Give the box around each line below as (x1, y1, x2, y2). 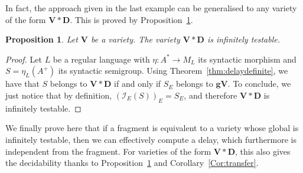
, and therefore (184, 89, 237, 101)
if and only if (114, 77, 161, 90)
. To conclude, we (227, 77, 291, 90)
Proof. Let (5, 53, 42, 65)
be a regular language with (53, 53, 150, 65)
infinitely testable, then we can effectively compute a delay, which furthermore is (5, 133, 297, 145)
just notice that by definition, (5, 89, 112, 101)
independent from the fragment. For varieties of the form (5, 145, 211, 157)
